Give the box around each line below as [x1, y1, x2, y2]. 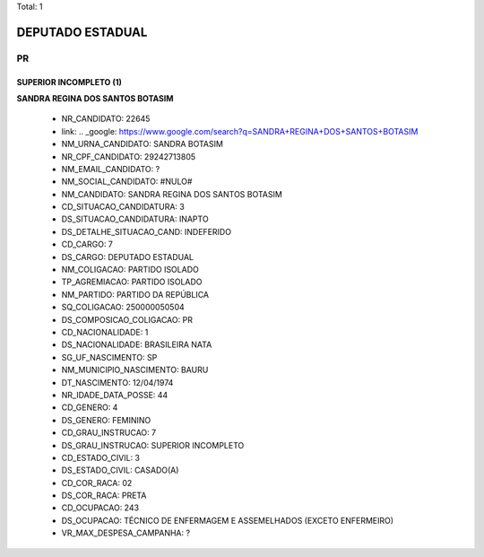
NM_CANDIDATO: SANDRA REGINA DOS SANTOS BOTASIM [61, 188, 282, 199]
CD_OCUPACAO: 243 [61, 502, 139, 513]
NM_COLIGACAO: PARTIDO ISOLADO [61, 265, 199, 275]
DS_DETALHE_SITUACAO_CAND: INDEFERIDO [61, 226, 232, 237]
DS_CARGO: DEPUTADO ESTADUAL [61, 251, 194, 262]
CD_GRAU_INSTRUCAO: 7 [61, 427, 157, 439]
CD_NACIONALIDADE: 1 [61, 327, 149, 337]
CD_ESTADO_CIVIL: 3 [61, 452, 141, 463]
